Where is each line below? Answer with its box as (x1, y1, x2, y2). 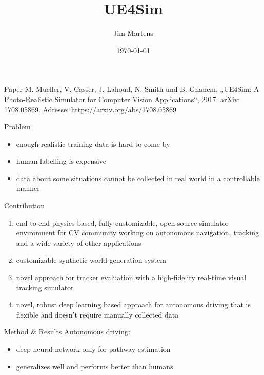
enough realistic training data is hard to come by (16, 138, 170, 149)
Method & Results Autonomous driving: (4, 326, 130, 337)
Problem (4, 121, 31, 132)
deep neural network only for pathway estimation (16, 344, 171, 354)
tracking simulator (16, 282, 74, 292)
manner (16, 183, 40, 193)
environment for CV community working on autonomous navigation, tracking (16, 227, 259, 238)
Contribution (4, 200, 45, 211)
